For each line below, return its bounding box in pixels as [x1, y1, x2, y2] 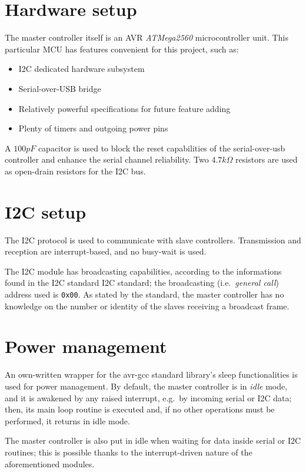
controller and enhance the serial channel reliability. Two [5, 153, 209, 166]
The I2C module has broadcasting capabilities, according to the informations [5, 265, 282, 277]
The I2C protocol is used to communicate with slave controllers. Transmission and [5, 233, 301, 246]
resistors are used [235, 153, 298, 166]
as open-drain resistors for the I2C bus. [5, 164, 146, 177]
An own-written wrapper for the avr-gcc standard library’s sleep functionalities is [5, 368, 298, 381]
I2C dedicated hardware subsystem [18, 62, 145, 75]
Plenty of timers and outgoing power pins [18, 122, 168, 134]
